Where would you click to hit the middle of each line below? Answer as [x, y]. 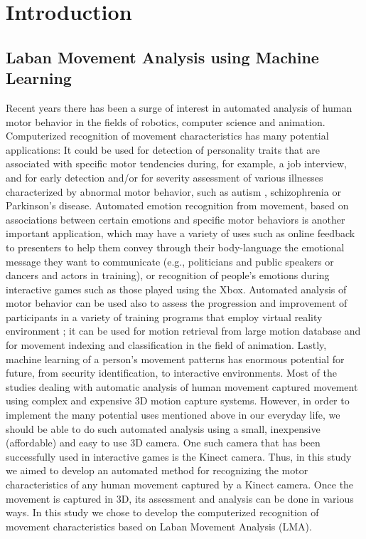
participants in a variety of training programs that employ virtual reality [164, 316]
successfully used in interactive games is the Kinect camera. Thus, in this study [179, 456]
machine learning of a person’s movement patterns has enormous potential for [175, 359]
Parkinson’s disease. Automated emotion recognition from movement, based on [177, 205]
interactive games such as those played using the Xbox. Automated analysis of [176, 289]
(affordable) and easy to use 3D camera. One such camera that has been [163, 443]
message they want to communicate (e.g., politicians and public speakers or [170, 261]
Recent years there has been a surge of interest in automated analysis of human [179, 107]
